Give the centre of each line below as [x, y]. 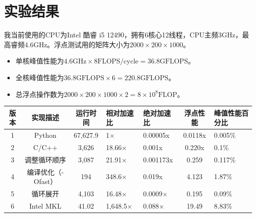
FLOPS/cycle [118, 62]
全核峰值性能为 [40, 77]
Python [45, 135]
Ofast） [45, 181]
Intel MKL [45, 205]
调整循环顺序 [46, 159]
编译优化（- [45, 171]
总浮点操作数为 [40, 94]
